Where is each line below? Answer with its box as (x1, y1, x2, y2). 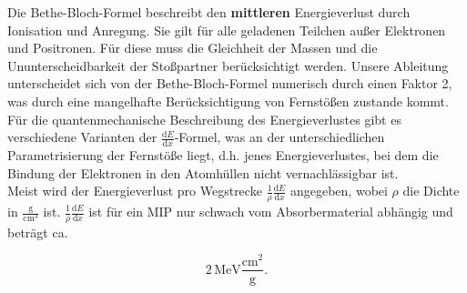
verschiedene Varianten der (7, 127, 157, 146)
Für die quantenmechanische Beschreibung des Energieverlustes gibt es (7, 109, 401, 128)
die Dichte (402, 181, 460, 200)
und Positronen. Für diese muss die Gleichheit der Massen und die (7, 38, 378, 57)
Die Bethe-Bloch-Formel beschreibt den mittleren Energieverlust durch (7, 3, 411, 21)
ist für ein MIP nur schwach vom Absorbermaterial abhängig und (88, 202, 453, 220)
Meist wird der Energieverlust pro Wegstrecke (7, 181, 262, 200)
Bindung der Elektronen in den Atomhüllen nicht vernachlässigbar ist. (7, 163, 399, 182)
